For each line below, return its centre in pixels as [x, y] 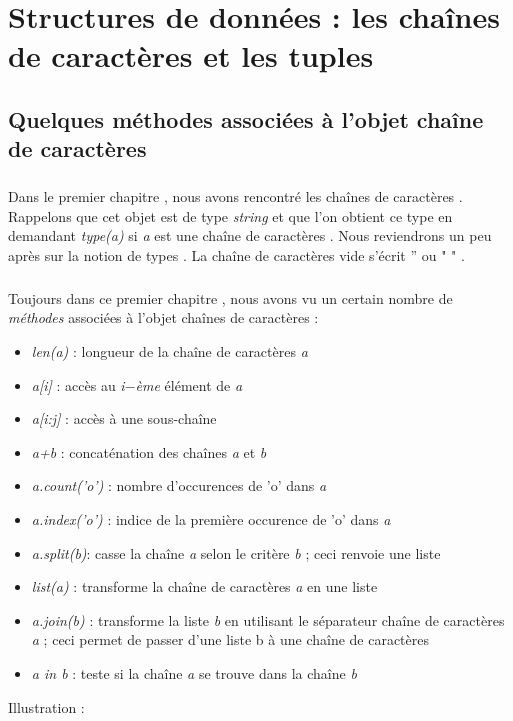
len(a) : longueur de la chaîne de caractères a [169, 351]
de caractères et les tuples [191, 55]
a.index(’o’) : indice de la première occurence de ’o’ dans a [211, 519]
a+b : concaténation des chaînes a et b [149, 451]
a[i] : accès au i [78, 384]
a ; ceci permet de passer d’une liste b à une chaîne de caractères [230, 639]
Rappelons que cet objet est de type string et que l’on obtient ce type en [230, 215]
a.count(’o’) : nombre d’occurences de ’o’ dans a [179, 485]
